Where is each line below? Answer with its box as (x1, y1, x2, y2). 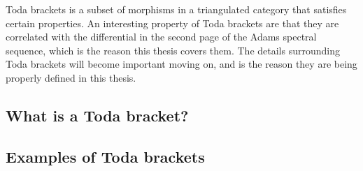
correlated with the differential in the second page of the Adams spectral (6, 29, 317, 44)
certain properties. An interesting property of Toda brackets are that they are (6, 15, 339, 30)
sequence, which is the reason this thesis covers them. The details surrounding (6, 43, 340, 57)
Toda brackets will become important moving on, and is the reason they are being (6, 57, 357, 71)
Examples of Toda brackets (6, 145, 205, 167)
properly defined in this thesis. (6, 70, 136, 84)
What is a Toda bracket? (6, 104, 189, 126)
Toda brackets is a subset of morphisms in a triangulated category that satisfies (6, 2, 347, 16)
